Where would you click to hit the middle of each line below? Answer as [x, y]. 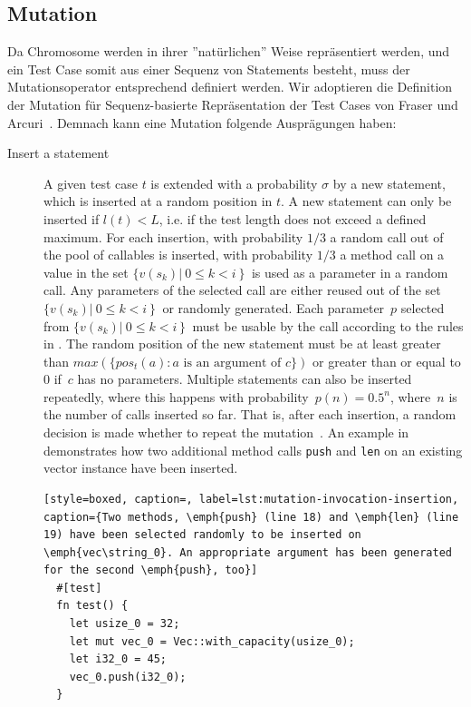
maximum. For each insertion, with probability [173, 236]
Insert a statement [58, 153]
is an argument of [232, 363]
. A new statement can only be [366, 201]
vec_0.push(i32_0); [128, 677]
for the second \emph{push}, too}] [151, 570]
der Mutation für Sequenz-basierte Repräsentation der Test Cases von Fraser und [233, 104]
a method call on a [392, 255]
